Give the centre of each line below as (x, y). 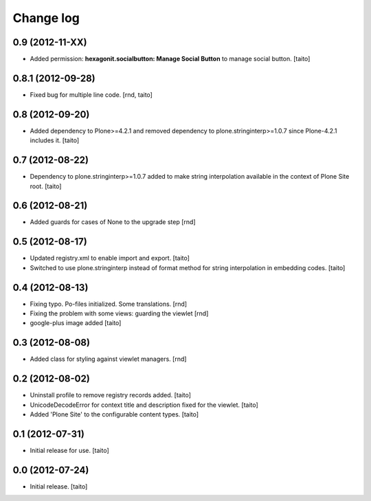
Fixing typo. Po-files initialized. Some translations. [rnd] (109, 304)
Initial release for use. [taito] (69, 450)
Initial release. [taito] (59, 486)
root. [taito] (46, 186)
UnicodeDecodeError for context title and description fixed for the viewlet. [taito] (144, 405)
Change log (46, 18)
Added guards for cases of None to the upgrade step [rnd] (113, 222)
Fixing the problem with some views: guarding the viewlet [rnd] (119, 313)
